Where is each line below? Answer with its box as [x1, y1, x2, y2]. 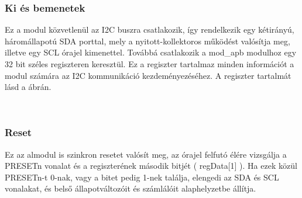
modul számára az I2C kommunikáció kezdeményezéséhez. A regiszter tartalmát [5, 69, 291, 81]
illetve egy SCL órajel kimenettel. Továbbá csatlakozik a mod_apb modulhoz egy [5, 46, 297, 58]
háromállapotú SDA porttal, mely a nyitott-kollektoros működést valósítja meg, [5, 34, 290, 47]
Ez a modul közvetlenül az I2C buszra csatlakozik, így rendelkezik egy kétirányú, [5, 23, 294, 36]
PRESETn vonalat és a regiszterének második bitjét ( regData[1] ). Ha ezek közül [5, 159, 297, 172]
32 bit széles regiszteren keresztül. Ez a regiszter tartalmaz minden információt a [5, 58, 294, 70]
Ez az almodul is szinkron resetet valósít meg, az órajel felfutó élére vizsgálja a [5, 148, 287, 160]
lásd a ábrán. [5, 81, 52, 93]
